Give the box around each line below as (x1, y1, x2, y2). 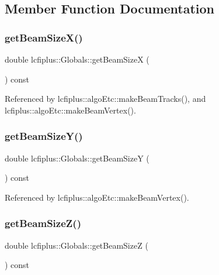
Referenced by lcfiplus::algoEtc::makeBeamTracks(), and (5, 92, 206, 105)
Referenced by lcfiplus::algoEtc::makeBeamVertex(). (5, 191, 189, 203)
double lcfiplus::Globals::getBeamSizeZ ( (5, 239, 148, 251)
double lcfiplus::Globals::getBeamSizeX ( (5, 53, 150, 65)
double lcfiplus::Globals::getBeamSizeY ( (5, 152, 150, 164)
